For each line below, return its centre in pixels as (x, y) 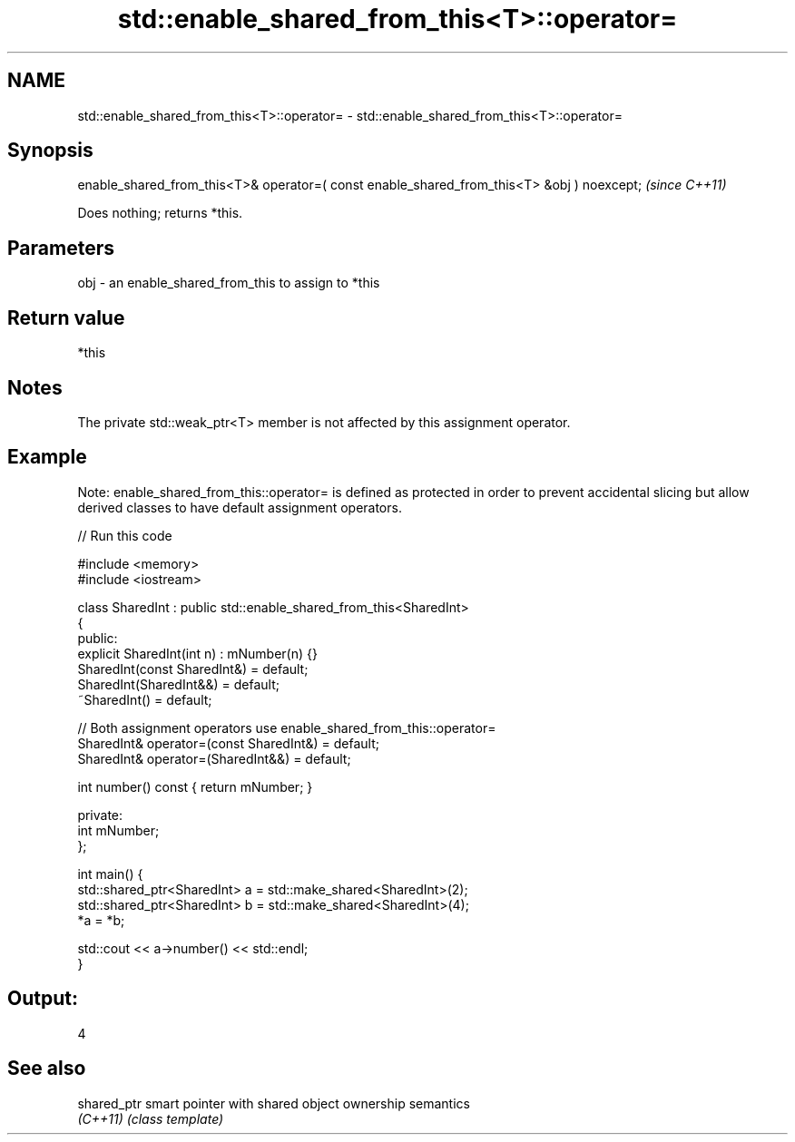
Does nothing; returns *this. (160, 213)
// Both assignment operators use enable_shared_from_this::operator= (287, 727)
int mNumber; (118, 830)
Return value (66, 317)
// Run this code (125, 535)
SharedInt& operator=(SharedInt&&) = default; (214, 758)
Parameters (61, 248)
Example (47, 457)
